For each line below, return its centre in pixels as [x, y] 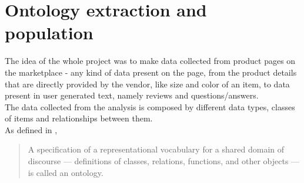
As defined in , [31, 129]
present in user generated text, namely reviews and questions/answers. [132, 95]
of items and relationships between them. [79, 118]
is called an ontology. [66, 172]
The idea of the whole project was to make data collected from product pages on [150, 61]
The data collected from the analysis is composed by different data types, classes [150, 106]
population [49, 33]
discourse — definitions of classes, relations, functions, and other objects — [164, 161]
